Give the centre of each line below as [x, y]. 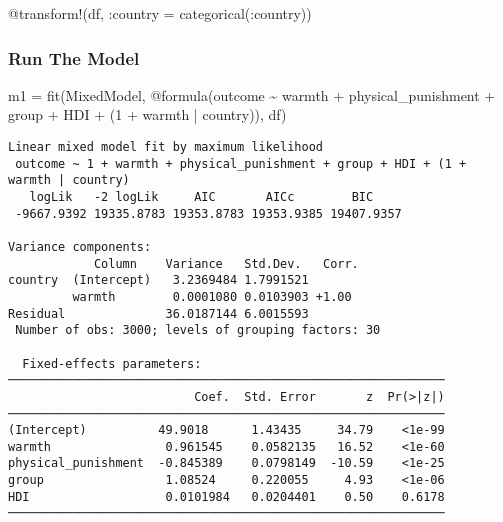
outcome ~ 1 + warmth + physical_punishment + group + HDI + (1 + [241, 163]
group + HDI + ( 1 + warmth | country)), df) [147, 114]
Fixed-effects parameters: [112, 363]
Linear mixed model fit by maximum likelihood [165, 147]
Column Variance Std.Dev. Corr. [226, 263]
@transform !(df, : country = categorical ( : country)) [160, 13]
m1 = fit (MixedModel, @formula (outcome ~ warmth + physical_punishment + [252, 94]
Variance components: [80, 246]
